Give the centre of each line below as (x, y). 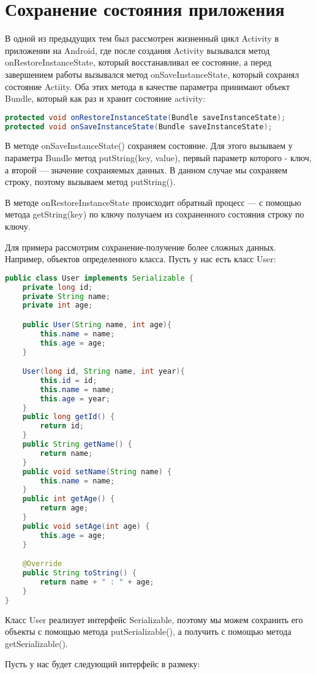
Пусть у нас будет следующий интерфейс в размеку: (103, 664)
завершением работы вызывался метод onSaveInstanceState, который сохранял (152, 74)
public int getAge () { (69, 499)
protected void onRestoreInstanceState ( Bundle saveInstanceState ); (145, 117)
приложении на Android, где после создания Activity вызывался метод (137, 50)
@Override (42, 564)
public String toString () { (79, 573)
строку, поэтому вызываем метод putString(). (90, 182)
